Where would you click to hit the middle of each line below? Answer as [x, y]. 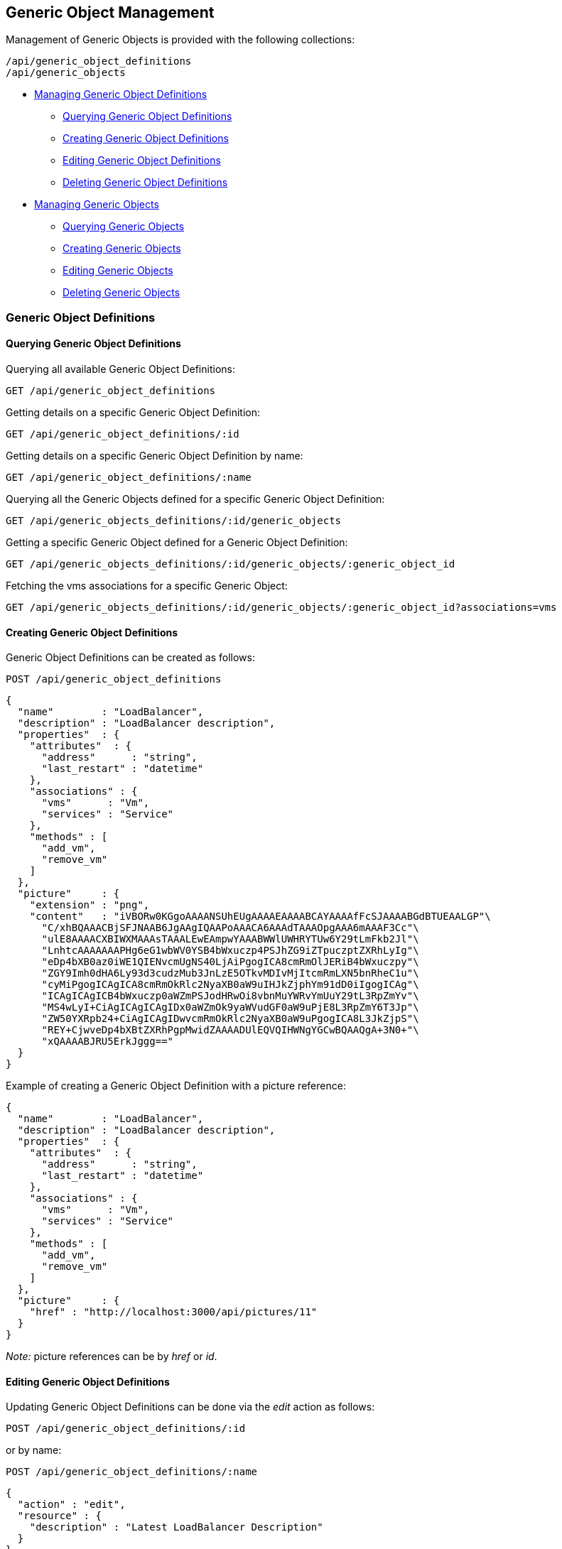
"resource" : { [59, 1516]
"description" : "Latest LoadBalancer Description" [176, 1527]
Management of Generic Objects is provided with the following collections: [180, 40]
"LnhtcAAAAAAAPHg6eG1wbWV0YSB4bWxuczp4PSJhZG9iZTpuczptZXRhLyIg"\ [230, 951]
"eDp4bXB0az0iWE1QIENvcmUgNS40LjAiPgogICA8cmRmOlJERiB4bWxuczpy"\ [230, 962]
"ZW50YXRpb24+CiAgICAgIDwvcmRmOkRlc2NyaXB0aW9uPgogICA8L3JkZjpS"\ [230, 1019]
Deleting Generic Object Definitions [145, 183]
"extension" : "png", [90, 905]
